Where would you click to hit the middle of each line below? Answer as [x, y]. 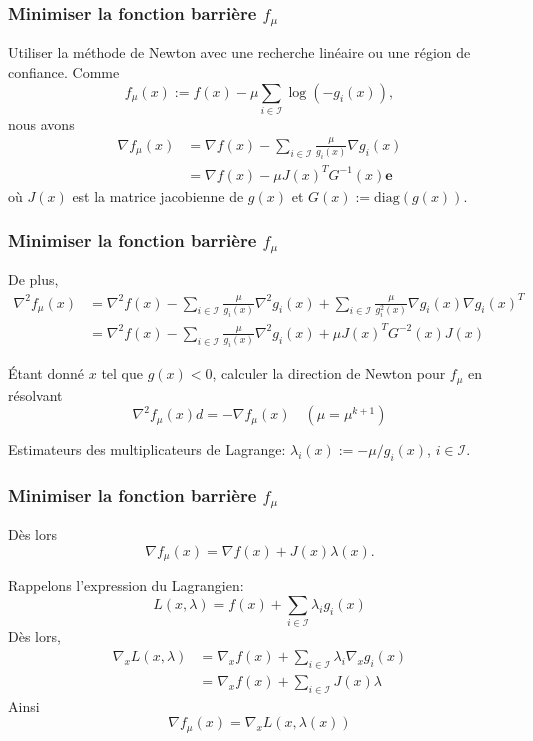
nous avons [41, 123]
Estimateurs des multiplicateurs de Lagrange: [147, 449]
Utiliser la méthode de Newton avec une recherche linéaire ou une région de [239, 52]
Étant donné [46, 373]
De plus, [33, 279]
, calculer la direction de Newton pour [329, 373]
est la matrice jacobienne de [158, 195]
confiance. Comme [64, 71]
